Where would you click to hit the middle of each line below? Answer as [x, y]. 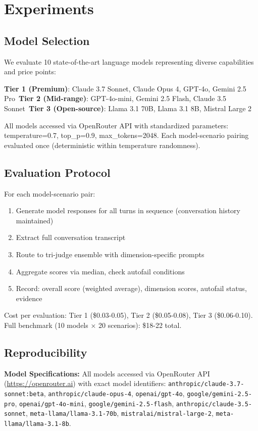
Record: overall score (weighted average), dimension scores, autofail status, [131, 288]
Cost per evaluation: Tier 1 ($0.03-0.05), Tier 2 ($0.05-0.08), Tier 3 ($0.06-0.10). [128, 315]
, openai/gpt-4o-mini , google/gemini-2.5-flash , [94, 403]
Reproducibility [46, 352]
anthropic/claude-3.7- [206, 384]
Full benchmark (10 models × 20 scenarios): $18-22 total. [93, 325]
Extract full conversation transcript [71, 237]
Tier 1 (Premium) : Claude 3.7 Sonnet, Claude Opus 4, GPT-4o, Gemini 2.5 [125, 88]
